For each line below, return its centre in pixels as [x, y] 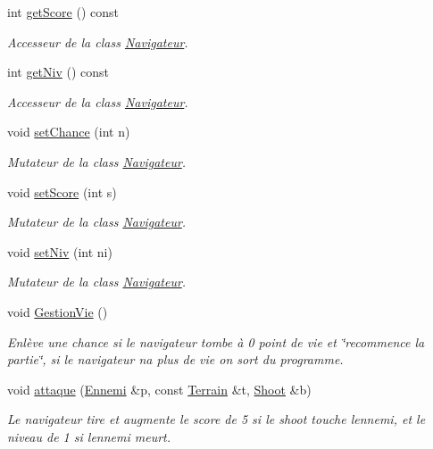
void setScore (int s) [62, 191]
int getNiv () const [58, 72]
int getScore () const [63, 12]
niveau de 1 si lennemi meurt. [89, 436]
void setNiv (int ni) [60, 251]
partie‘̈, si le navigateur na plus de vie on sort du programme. [175, 359]
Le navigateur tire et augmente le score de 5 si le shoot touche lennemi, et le [216, 419]
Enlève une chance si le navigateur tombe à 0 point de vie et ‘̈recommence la [216, 341]
